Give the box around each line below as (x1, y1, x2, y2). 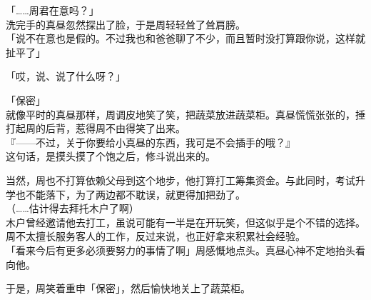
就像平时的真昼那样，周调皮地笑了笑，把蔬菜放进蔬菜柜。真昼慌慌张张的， (6, 106, 355, 121)
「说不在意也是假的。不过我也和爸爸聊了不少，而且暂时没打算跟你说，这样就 (6, 31, 365, 46)
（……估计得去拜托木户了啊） (6, 201, 139, 216)
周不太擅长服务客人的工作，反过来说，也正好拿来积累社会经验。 (6, 229, 305, 244)
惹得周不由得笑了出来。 (75, 121, 185, 136)
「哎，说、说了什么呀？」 (6, 69, 126, 84)
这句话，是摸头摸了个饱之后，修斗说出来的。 (6, 149, 215, 164)
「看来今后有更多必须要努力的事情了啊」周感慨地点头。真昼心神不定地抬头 (6, 242, 355, 257)
